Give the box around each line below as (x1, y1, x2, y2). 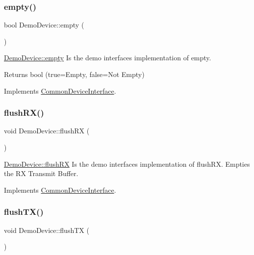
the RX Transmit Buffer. (4, 168, 78, 178)
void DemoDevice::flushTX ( (4, 225, 89, 235)
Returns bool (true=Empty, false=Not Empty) (4, 69, 145, 79)
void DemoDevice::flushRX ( (4, 126, 90, 136)
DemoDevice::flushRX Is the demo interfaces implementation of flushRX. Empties (4, 158, 250, 169)
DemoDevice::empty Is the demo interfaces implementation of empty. (4, 52, 211, 63)
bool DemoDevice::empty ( (4, 20, 84, 30)
